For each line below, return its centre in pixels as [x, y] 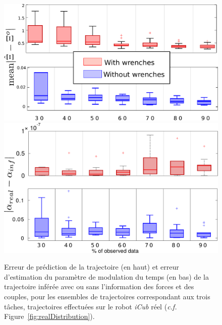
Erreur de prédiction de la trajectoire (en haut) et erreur [92, 267]
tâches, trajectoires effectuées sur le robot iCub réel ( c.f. [91, 306]
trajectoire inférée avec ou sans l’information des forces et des [99, 286]
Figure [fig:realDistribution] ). [49, 316]
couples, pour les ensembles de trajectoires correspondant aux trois [107, 296]
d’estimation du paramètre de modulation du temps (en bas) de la [106, 276]
